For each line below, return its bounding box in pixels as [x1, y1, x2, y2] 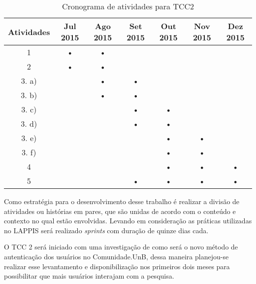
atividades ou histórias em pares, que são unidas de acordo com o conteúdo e [4, 206, 236, 216]
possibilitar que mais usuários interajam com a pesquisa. [4, 271, 174, 281]
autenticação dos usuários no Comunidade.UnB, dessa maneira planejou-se [4, 251, 229, 261]
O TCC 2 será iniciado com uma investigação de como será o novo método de [4, 242, 238, 252]
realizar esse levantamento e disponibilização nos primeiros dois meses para [4, 261, 230, 271]
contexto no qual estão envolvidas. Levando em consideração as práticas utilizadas [4, 215, 252, 226]
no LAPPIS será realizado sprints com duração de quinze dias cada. [4, 225, 209, 235]
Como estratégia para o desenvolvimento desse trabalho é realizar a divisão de [4, 196, 240, 206]
